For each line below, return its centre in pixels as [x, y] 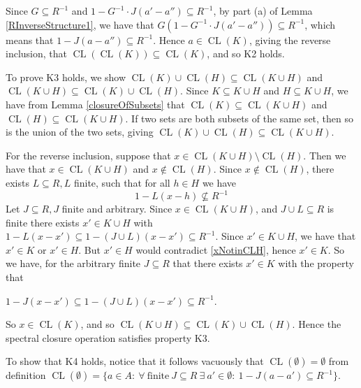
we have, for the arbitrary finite [73, 263]
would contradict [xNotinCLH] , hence [216, 249]
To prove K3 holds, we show [66, 77]
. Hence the [317, 324]
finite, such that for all [122, 182]
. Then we [325, 155]
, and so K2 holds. [246, 53]
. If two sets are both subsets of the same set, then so [240, 118]
